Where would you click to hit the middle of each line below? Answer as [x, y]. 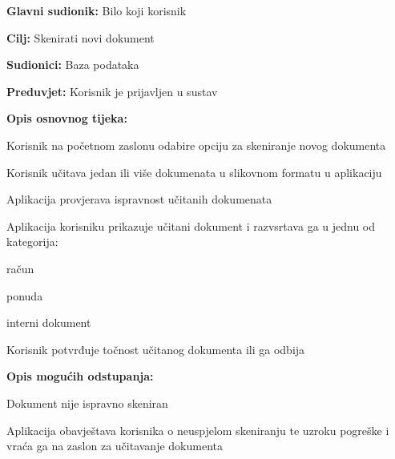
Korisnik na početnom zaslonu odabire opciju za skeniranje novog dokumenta [196, 145]
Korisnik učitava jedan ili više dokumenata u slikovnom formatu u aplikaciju [194, 172]
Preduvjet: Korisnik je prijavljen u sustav [112, 91]
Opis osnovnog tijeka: [67, 118]
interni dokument [49, 322]
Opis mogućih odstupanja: [80, 376]
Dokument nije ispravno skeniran [87, 403]
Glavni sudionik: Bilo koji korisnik [97, 10]
